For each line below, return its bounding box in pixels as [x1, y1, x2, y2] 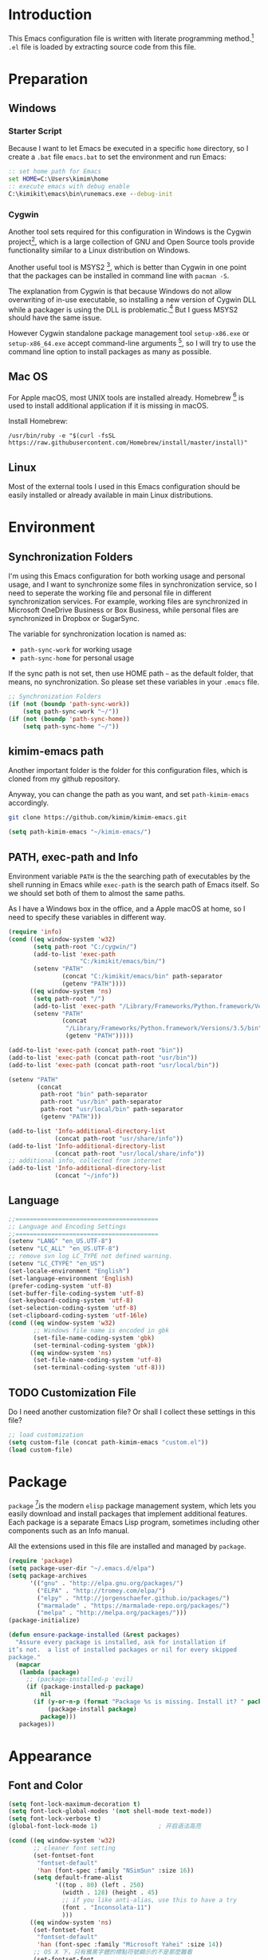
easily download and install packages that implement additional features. [8, 1509, 247, 1519]
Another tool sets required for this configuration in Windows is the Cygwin [8, 227, 252, 237]
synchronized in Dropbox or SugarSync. [8, 614, 140, 623]
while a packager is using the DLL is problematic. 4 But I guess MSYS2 [8, 303, 238, 314]
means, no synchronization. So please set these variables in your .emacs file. [8, 677, 260, 687]
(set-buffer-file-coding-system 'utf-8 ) [8, 1289, 145, 1297]
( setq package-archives [8, 1572, 88, 1580]
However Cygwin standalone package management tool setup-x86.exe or [8, 329, 250, 338]
